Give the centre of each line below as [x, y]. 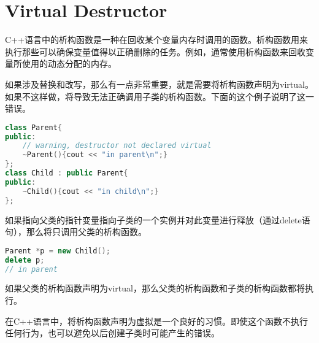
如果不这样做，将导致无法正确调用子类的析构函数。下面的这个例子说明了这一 [159, 96]
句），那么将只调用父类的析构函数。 [76, 232]
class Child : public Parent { [67, 173]
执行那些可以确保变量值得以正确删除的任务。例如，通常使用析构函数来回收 [155, 51]
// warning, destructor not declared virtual [117, 146]
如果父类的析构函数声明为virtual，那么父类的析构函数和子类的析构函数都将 [155, 288]
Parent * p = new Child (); [58, 251]
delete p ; [25, 260]
